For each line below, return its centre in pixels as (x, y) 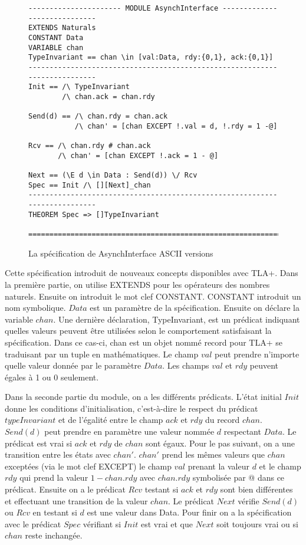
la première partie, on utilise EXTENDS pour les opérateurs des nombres (137, 284)
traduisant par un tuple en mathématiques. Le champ (102, 354)
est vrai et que (167, 523)
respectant (242, 431)
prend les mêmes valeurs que (213, 454)
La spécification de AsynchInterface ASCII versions (121, 253)
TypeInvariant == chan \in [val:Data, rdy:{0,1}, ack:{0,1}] (151, 58)
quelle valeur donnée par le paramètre (73, 365)
